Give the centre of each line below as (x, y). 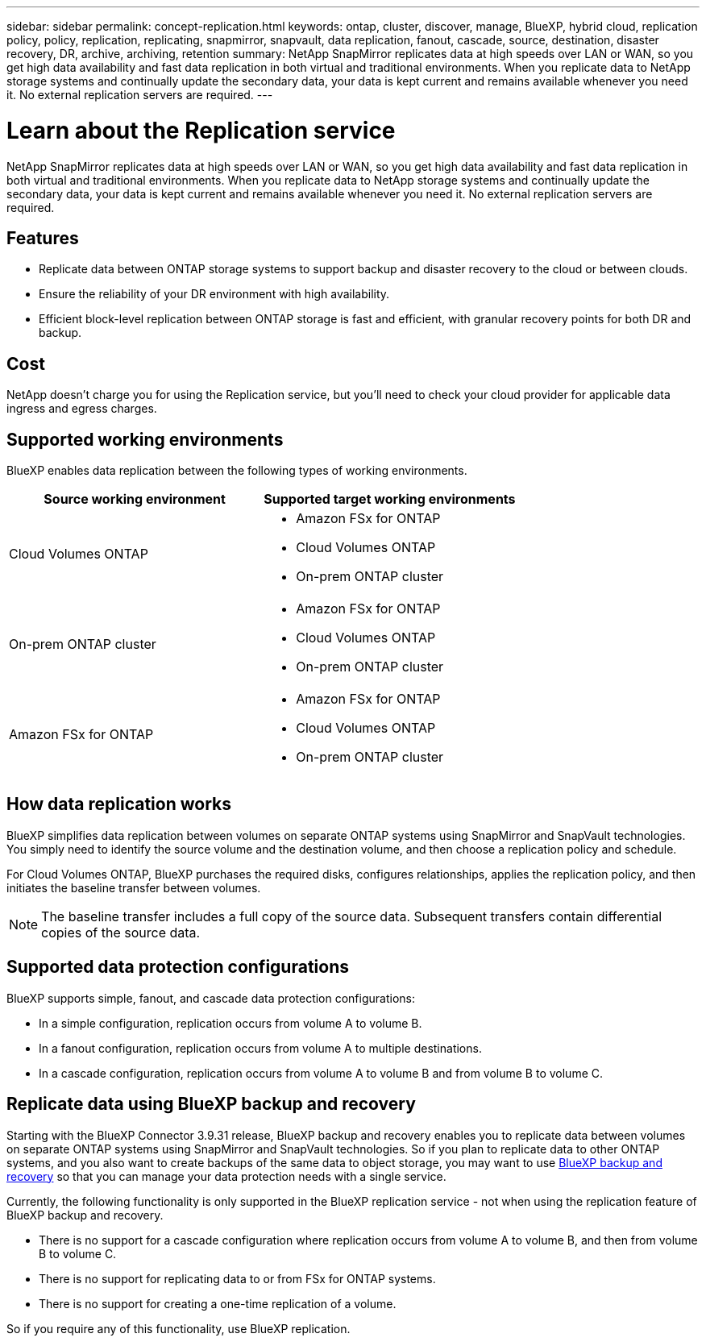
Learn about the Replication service (201, 130)
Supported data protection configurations (178, 967)
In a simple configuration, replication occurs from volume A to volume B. (230, 1023)
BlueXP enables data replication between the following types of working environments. (237, 471)
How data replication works (119, 804)
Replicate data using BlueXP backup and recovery (211, 1104)
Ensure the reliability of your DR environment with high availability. (214, 294)
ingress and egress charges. (82, 409)
